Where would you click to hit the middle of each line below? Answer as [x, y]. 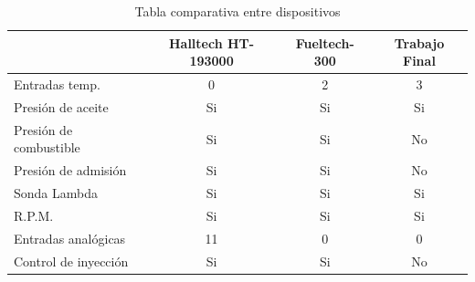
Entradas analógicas [70, 238]
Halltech [195, 42]
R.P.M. [34, 215]
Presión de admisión [70, 170]
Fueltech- [325, 42]
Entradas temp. [57, 84]
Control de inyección [71, 261]
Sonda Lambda [56, 193]
